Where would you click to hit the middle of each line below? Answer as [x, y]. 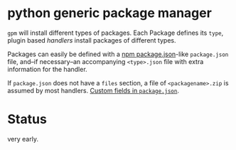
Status [27, 119]
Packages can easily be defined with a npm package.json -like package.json [118, 54]
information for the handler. [47, 69]
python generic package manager [109, 13]
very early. [23, 139]
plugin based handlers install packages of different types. [92, 40]
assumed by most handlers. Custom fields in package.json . [93, 90]
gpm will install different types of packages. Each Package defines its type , [116, 33]
